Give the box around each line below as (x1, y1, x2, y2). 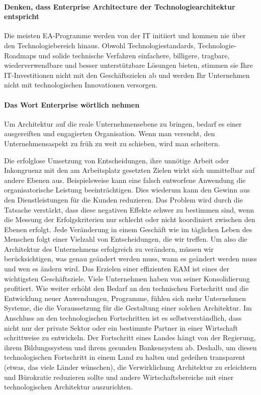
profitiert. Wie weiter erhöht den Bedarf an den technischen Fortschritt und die (4, 283, 249, 293)
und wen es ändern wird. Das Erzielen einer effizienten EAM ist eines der (4, 263, 229, 274)
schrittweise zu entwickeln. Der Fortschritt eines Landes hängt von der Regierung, (4, 332, 256, 343)
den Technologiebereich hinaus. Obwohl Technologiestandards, (4, 40, 196, 50)
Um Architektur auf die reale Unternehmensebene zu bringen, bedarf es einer (4, 118, 242, 129)
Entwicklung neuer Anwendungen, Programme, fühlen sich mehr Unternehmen (4, 292, 246, 303)
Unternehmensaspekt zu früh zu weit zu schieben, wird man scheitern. (4, 138, 220, 148)
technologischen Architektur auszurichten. (4, 381, 133, 392)
